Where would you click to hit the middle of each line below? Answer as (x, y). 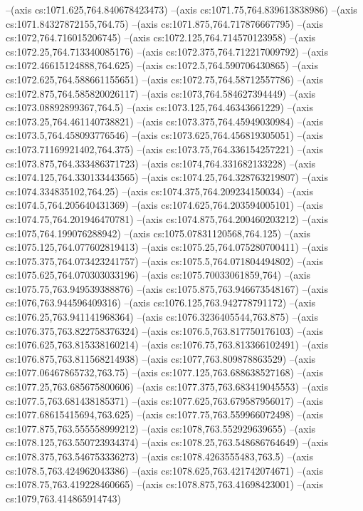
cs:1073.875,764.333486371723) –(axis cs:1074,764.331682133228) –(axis (161, 163)
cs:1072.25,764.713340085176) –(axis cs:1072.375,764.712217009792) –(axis (167, 51)
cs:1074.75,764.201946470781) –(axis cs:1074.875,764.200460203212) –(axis (167, 218)
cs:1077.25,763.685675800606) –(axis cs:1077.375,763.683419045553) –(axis (167, 387)
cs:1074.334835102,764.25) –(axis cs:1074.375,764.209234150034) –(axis (159, 191)
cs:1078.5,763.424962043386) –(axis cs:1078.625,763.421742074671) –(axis (164, 470)
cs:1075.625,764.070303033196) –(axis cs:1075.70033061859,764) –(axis (158, 275)
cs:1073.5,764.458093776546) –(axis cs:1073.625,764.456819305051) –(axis (164, 135)
